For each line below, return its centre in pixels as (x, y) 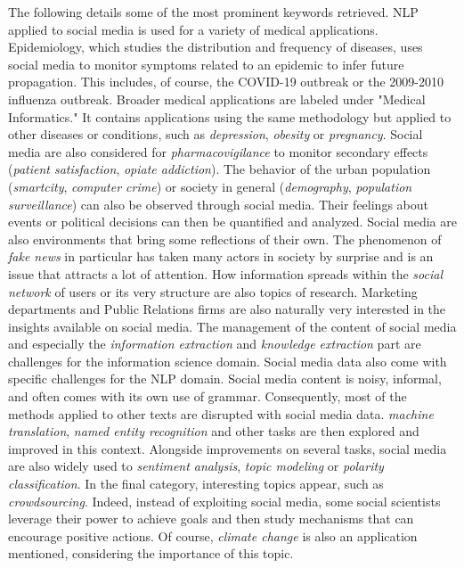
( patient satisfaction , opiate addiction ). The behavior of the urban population (220, 169)
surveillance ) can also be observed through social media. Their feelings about (218, 204)
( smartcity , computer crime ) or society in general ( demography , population (210, 186)
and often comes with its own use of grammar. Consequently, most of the (208, 396)
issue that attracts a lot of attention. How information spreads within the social (225, 273)
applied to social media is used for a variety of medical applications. (193, 29)
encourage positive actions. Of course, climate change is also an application (213, 535)
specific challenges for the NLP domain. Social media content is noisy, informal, (225, 379)
